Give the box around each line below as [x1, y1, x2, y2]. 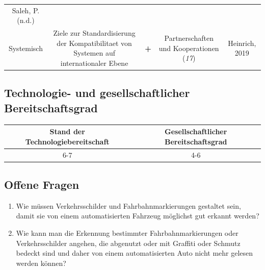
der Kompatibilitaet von [57, 37, 132, 48]
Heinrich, [228, 37, 256, 48]
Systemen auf [73, 47, 115, 58]
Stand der [49, 126, 85, 137]
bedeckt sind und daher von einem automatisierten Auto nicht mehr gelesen [16, 248, 253, 258]
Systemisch [8, 42, 43, 53]
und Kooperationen [158, 42, 219, 53]
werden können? [16, 257, 66, 268]
